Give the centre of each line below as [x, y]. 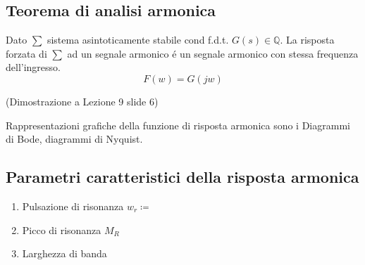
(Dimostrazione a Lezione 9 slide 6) [82, 101]
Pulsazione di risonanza [73, 206]
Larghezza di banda [64, 253]
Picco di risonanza [62, 230]
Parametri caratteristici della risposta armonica [182, 177]
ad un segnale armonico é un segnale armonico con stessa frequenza [213, 53]
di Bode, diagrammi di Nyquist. [74, 139]
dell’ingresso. [33, 67]
